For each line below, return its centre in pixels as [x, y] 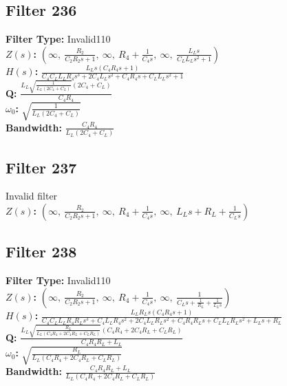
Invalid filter [32, 196]
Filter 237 [41, 167]
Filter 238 [41, 251]
